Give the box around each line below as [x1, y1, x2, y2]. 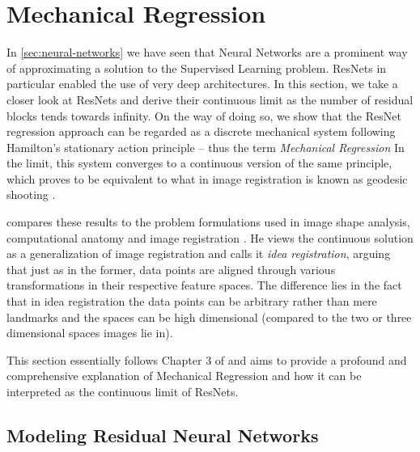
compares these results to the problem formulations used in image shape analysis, [6, 213, 410, 230]
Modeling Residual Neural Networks [6, 422, 319, 447]
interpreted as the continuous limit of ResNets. [6, 383, 239, 399]
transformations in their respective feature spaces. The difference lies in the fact [6, 277, 402, 294]
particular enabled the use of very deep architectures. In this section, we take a [6, 75, 398, 92]
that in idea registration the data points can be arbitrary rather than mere [6, 293, 377, 310]
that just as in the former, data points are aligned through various [6, 260, 336, 277]
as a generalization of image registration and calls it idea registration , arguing [6, 245, 391, 262]
